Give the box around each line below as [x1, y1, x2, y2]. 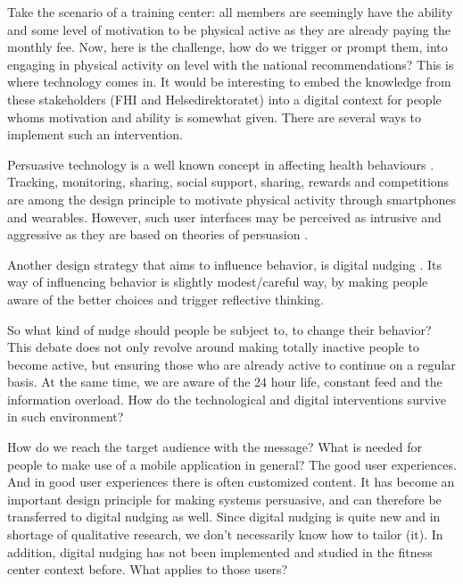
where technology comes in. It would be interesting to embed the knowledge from [7, 72, 451, 91]
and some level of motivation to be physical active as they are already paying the [7, 20, 451, 38]
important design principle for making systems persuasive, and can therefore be [7, 489, 442, 508]
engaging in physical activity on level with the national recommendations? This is [7, 54, 454, 73]
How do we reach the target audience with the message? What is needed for [7, 438, 422, 456]
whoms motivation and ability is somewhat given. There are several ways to [7, 107, 422, 126]
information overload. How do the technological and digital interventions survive [7, 389, 446, 408]
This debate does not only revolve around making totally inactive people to [7, 338, 419, 356]
